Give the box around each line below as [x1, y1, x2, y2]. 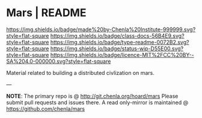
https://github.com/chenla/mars [6, 105, 85, 112]
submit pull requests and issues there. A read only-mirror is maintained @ [6, 99, 188, 106]
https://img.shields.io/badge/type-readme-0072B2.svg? [50, 38, 189, 46]
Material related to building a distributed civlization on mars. [6, 69, 155, 76]
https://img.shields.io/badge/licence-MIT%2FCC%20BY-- [50, 51, 194, 58]
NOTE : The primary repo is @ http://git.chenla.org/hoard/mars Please [6, 92, 179, 99]
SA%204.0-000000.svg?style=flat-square [6, 58, 111, 65]
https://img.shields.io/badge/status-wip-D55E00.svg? [50, 45, 184, 52]
